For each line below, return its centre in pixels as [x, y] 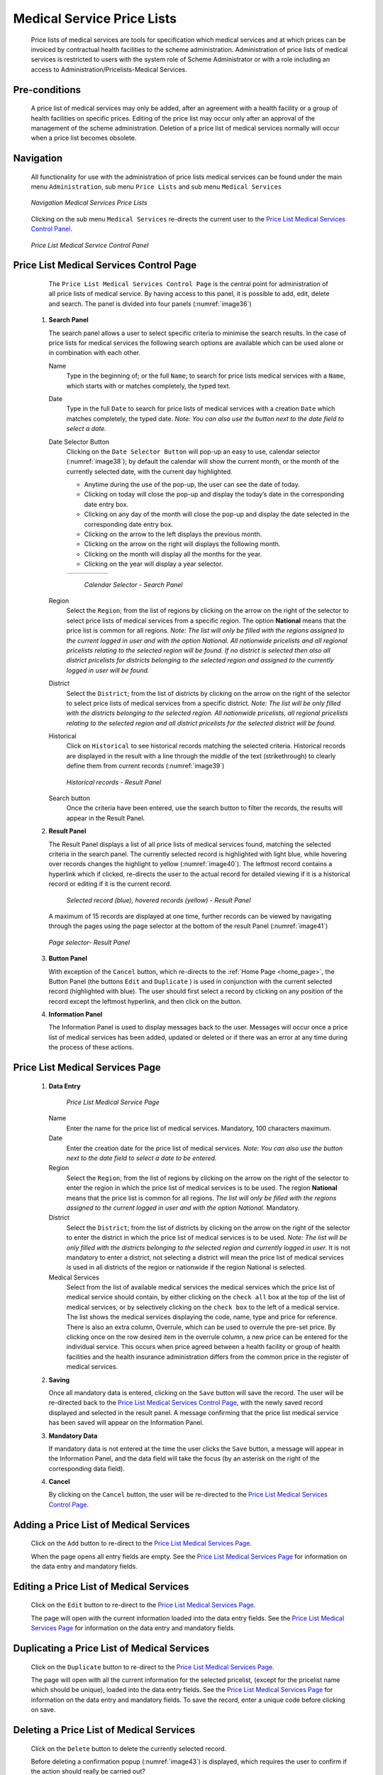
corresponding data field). [87, 1468]
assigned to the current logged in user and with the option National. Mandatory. [183, 1208]
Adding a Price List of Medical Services [102, 1525]
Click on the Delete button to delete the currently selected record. [129, 1748]
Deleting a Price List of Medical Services [104, 1730]
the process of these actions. [91, 1047]
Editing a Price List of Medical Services [101, 1586]
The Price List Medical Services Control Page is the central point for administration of [189, 284]
